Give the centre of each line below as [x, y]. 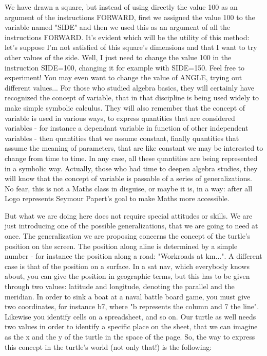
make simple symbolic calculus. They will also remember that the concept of [125, 107]
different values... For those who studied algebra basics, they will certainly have [130, 87]
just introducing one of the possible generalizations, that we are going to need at [131, 226]
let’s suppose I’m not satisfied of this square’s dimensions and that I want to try [131, 47]
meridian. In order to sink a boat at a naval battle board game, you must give [128, 296]
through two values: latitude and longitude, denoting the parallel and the [120, 286]
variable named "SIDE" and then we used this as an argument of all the [117, 27]
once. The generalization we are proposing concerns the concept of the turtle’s [128, 236]
